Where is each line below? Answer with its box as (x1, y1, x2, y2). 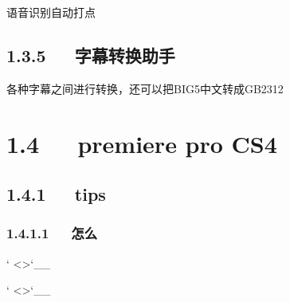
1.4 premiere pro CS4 (6, 127, 277, 159)
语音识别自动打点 (6, 4, 96, 20)
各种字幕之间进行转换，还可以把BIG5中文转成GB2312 (6, 80, 284, 96)
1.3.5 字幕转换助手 (6, 42, 175, 67)
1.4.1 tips (6, 182, 106, 206)
